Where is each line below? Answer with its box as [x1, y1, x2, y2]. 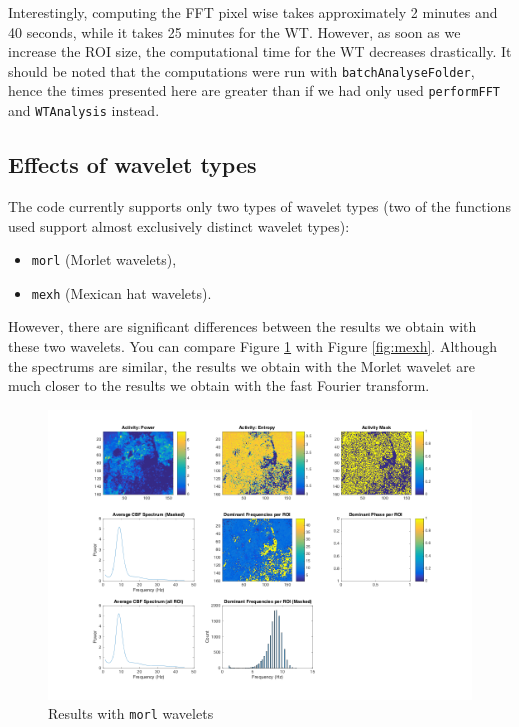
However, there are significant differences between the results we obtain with [8, 316, 477, 337]
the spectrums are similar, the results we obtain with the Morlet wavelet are [8, 355, 475, 376]
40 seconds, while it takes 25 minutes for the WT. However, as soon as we [8, 21, 461, 42]
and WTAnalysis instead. [8, 100, 160, 121]
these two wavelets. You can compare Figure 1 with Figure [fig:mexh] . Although [8, 336, 498, 357]
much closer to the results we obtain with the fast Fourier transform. [8, 375, 430, 396]
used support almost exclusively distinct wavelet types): [8, 215, 350, 236]
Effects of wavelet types [8, 149, 257, 180]
